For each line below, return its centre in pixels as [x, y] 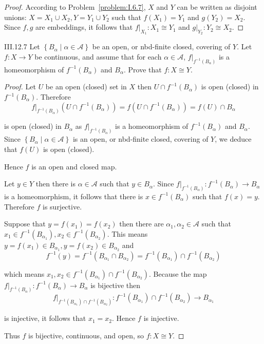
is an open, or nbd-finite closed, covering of [140, 139]
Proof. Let [20, 87]
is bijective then [116, 285]
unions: [15, 17]
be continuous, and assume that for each [98, 56]
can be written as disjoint [217, 7]
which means [24, 273]
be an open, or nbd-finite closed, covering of [161, 46]
